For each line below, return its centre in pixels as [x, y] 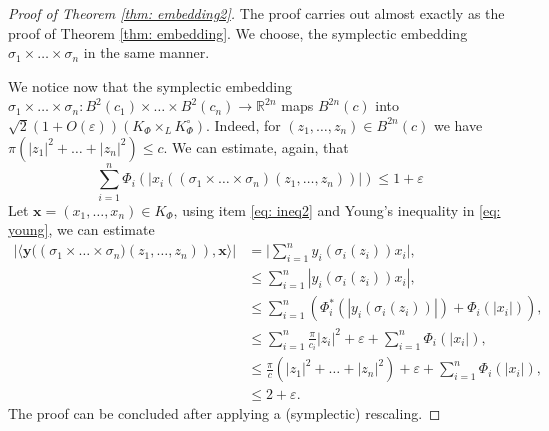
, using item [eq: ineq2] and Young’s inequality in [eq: [337, 209]
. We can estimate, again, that [256, 146]
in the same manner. [146, 52]
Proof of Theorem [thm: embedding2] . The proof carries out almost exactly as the [256, 13]
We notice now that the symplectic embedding [150, 85]
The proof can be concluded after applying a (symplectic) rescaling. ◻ [224, 413]
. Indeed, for [243, 124]
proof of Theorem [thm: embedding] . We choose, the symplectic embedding [238, 32]
